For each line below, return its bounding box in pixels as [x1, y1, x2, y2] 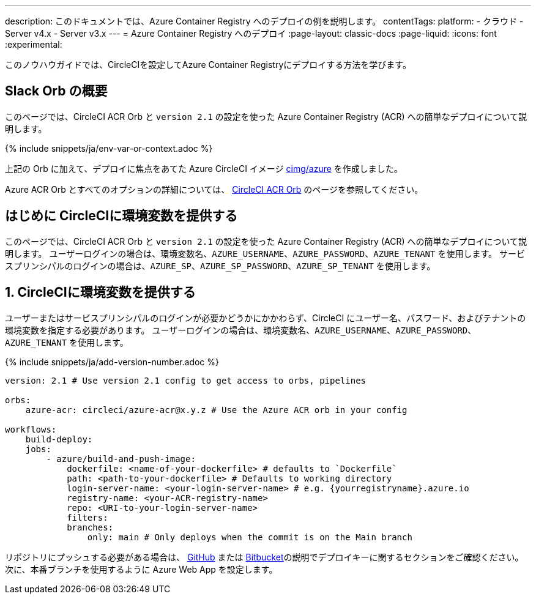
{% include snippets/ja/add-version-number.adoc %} [5, 356, 219, 367]
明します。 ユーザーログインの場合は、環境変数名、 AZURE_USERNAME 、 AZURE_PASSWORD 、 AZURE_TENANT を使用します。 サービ [5, 248, 525, 259]
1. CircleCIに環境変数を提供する [5, 285, 196, 300]
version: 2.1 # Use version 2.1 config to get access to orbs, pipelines [5, 375, 367, 385]
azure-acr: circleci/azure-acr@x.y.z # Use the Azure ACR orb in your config [25, 404, 408, 415]
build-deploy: [25, 434, 93, 444]
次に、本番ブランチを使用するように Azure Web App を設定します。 [5, 564, 278, 575]
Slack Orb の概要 [5, 83, 108, 99]
